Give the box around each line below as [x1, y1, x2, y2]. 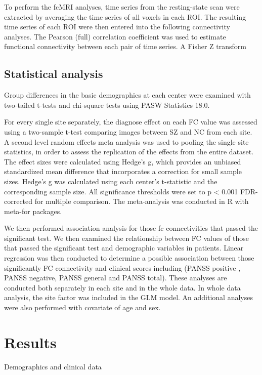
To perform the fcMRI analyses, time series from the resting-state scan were [4, 2, 240, 12]
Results [4, 331, 57, 352]
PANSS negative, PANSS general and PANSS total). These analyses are [4, 272, 227, 283]
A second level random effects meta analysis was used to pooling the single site [4, 136, 249, 147]
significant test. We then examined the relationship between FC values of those [4, 232, 249, 243]
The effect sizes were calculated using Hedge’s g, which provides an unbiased [4, 156, 241, 166]
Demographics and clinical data [4, 361, 102, 371]
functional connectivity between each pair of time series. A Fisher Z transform [4, 41, 247, 52]
